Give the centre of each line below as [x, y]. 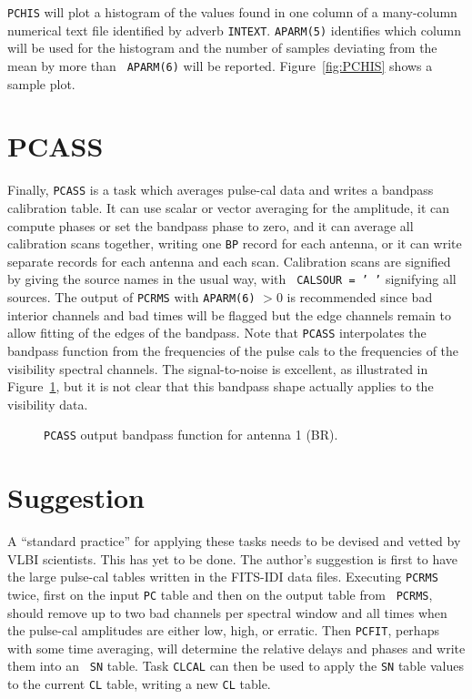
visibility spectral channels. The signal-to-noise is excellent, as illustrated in [218, 368]
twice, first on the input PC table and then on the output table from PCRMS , [220, 594]
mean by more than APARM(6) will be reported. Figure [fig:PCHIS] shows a [220, 65]
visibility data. [48, 404]
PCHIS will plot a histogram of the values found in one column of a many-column [232, 12]
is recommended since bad [360, 297]
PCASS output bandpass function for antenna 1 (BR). [191, 435]
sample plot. [41, 83]
